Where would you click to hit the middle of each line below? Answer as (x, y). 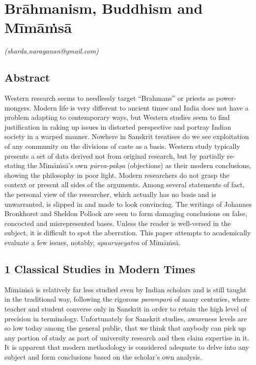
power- (226, 98)
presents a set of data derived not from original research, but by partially (115, 155)
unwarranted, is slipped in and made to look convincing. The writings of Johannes (128, 204)
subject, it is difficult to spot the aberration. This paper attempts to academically (128, 233)
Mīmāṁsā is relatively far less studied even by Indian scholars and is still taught (126, 289)
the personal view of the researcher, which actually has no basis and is (110, 194)
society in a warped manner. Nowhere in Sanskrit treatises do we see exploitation (127, 136)
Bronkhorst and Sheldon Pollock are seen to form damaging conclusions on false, (126, 213)
